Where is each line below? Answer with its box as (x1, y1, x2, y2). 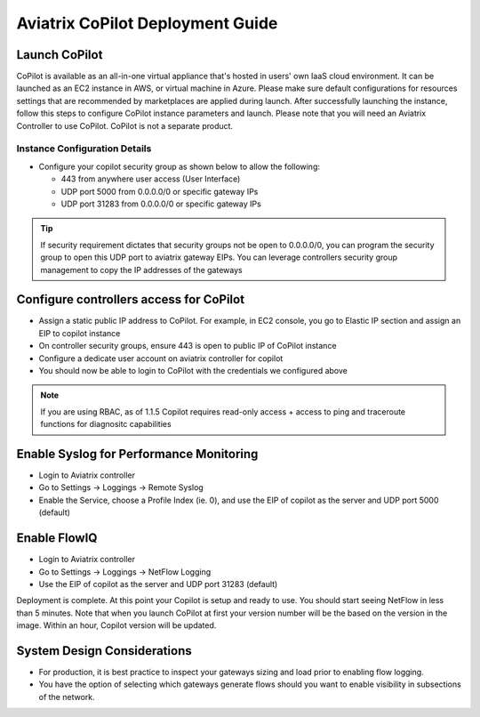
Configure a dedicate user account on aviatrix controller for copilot (38, 352, 284, 364)
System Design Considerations (16, 643, 192, 658)
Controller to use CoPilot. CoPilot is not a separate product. (16, 120, 234, 131)
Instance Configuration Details (16, 142, 152, 155)
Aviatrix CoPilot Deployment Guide (16, 13, 278, 33)
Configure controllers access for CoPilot (16, 292, 244, 307)
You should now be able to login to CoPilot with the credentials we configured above (38, 365, 348, 375)
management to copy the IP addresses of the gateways (40, 264, 244, 275)
